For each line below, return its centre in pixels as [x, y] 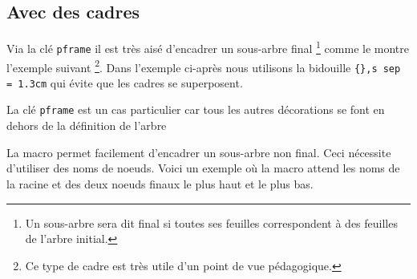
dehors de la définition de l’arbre [87, 125]
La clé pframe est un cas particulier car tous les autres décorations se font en [196, 109]
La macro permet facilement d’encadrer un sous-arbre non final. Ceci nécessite [199, 152]
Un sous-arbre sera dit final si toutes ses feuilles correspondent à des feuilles [211, 222]
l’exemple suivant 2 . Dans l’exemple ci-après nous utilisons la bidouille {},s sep [204, 66]
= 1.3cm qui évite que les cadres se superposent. [125, 82]
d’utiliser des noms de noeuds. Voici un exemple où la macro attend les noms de [203, 168]
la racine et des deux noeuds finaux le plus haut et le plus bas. [160, 183]
